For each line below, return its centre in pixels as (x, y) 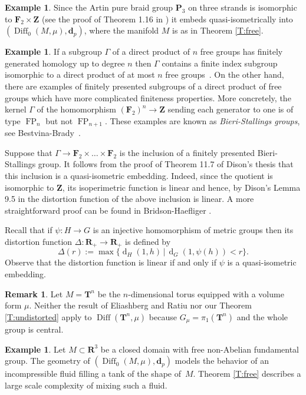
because (163, 316)
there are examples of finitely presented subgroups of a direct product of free (143, 86)
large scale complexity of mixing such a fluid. (86, 385)
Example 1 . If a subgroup (53, 52)
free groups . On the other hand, (225, 74)
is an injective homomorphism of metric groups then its (193, 230)
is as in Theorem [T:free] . (218, 30)
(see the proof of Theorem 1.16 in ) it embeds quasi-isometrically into (167, 19)
